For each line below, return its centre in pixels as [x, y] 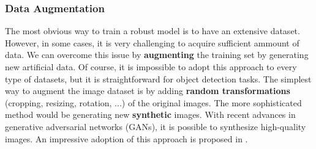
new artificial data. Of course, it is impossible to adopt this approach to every [151, 67]
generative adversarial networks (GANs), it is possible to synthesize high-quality [156, 126]
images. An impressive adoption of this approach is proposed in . [126, 138]
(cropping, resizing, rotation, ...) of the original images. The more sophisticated [153, 102]
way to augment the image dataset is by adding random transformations [148, 91]
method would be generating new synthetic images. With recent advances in [150, 114]
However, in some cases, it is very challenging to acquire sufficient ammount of [152, 42]
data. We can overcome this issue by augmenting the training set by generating [157, 55]
